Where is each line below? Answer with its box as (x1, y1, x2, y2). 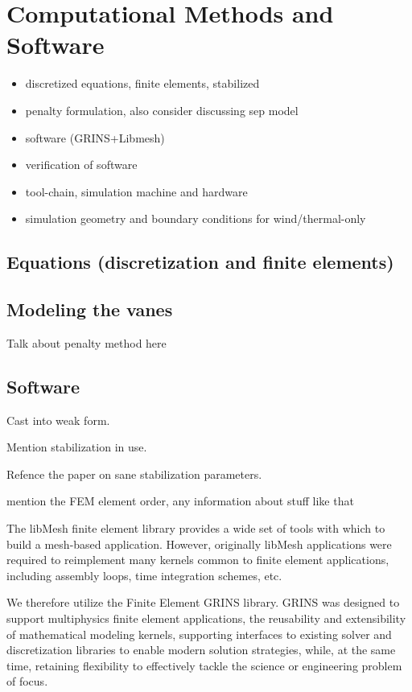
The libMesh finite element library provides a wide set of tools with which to (6, 520, 385, 537)
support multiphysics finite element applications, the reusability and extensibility (6, 610, 406, 626)
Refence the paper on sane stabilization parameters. (6, 465, 262, 482)
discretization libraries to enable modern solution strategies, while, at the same (6, 641, 396, 658)
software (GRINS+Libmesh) (25, 129, 165, 146)
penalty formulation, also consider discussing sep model (25, 101, 299, 118)
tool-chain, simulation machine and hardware (25, 183, 248, 200)
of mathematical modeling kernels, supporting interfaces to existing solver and (6, 625, 392, 642)
